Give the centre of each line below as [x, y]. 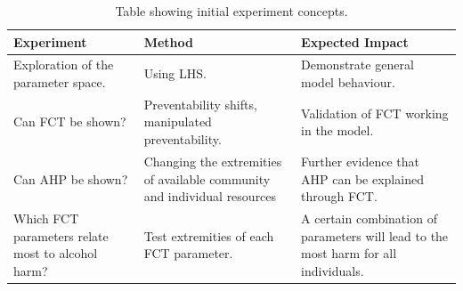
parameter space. [60, 82]
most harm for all [349, 253]
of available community [207, 178]
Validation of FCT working [375, 113]
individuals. [333, 270]
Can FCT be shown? [70, 121]
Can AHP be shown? [71, 178]
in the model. [337, 130]
